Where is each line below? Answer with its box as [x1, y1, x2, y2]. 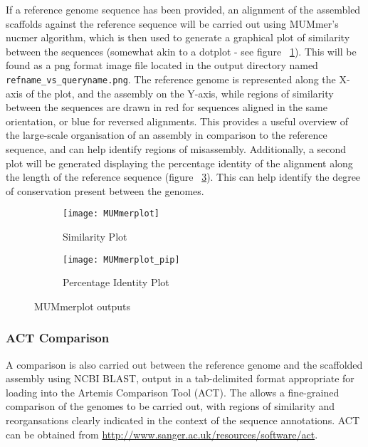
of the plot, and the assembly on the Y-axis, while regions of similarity [26, 85, 334, 100]
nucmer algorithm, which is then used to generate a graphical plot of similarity [6, 30, 350, 45]
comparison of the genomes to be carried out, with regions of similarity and [6, 399, 335, 414]
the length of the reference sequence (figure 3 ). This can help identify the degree [6, 169, 361, 184]
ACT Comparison [6, 329, 110, 347]
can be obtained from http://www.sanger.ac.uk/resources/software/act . [6, 426, 318, 441]
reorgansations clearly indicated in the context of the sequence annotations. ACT [6, 413, 360, 428]
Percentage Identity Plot [63, 275, 169, 290]
